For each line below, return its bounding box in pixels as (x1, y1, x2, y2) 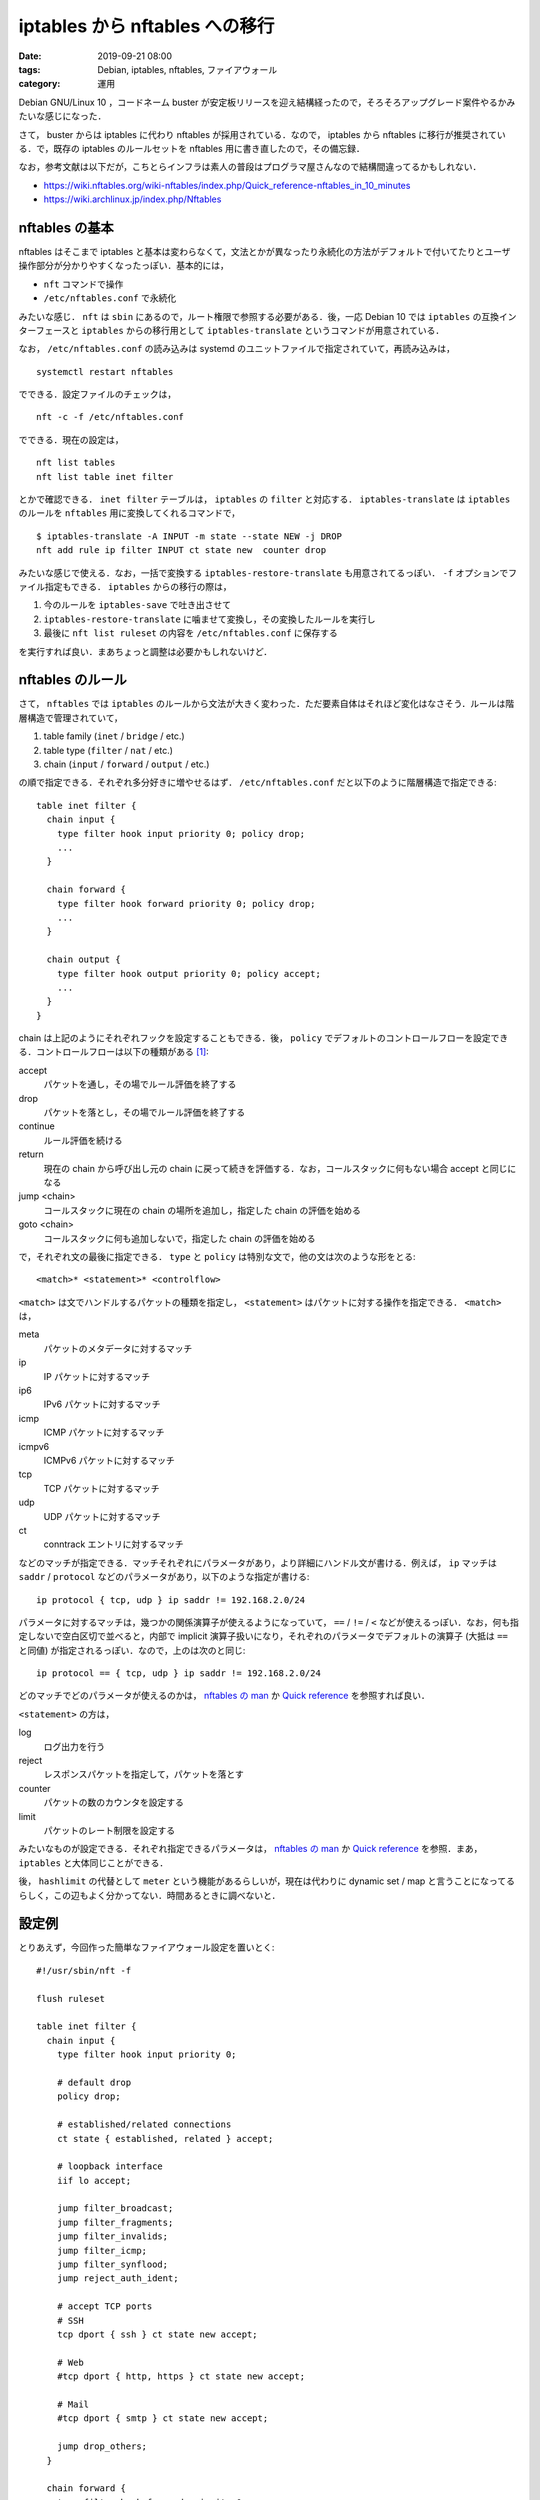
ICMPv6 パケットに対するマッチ (43, 1455, 175, 1466)
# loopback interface (56, 2161, 164, 2172)
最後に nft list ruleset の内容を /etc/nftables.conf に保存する (43, 627, 339, 639)
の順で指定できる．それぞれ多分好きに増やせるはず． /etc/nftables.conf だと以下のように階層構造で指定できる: (18, 776, 497, 789)
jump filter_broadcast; (56, 2203, 174, 2214)
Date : (18, 50, 42, 62)
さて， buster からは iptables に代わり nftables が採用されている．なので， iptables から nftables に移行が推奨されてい (18, 128, 507, 140)
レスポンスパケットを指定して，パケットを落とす (43, 1768, 244, 1780)
